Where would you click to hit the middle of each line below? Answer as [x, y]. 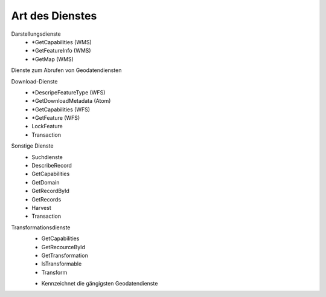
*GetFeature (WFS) [56, 118]
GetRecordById [50, 191]
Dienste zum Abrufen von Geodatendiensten [66, 70]
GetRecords [46, 199]
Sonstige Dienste [32, 146]
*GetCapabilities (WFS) [61, 109]
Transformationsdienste [41, 227]
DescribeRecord [52, 166]
